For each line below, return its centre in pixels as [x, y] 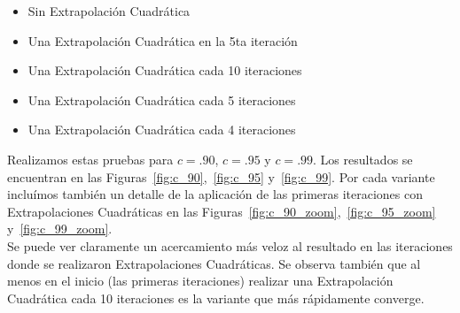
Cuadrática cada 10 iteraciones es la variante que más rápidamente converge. [216, 298]
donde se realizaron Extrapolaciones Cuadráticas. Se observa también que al [214, 263]
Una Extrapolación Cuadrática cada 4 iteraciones [162, 130]
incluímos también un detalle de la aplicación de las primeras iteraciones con [215, 194]
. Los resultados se [363, 159]
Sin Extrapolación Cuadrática [109, 11]
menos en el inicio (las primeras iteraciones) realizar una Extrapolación [200, 281]
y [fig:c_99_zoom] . [60, 229]
